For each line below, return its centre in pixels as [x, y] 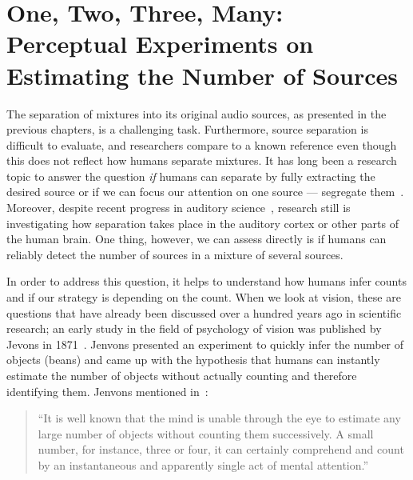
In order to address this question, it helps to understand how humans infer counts [206, 281]
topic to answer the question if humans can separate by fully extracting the [191, 176]
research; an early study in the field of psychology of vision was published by [194, 328]
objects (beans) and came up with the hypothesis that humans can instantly [193, 360]
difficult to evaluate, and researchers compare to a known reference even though [202, 144]
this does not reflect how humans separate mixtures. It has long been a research [202, 160]
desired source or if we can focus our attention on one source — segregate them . [205, 192]
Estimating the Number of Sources [203, 75]
